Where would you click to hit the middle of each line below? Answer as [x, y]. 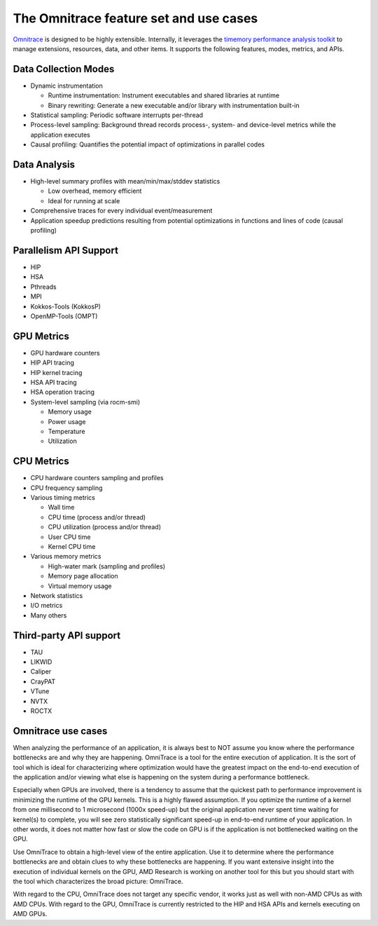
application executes [60, 135]
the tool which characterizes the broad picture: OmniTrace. [98, 881]
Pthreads [43, 287]
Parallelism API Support [66, 250]
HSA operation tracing [62, 392]
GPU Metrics [41, 336]
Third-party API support [67, 635]
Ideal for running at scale [84, 200]
